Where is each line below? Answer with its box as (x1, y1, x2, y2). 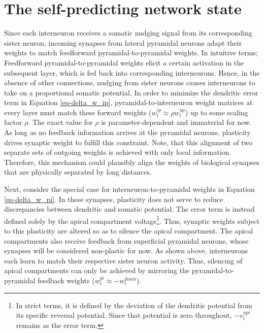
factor (4, 117, 22, 127)
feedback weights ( (38, 275, 95, 286)
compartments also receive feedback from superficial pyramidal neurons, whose (4, 235, 249, 246)
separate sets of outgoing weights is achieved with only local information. (4, 147, 232, 157)
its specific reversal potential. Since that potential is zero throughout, (16, 310, 232, 320)
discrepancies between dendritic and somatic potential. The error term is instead (4, 204, 255, 214)
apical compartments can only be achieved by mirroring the (4, 265, 190, 276)
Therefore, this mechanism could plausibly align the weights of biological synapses (4, 156, 259, 167)
